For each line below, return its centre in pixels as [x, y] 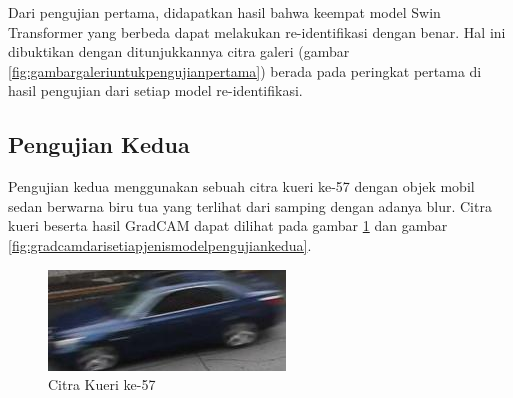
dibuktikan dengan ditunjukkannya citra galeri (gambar [179, 51]
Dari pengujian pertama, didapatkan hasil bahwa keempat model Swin [224, 12]
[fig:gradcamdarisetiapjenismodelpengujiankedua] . [160, 244]
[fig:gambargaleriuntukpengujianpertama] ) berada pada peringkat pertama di [245, 70]
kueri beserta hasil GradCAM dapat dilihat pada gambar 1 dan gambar [228, 225]
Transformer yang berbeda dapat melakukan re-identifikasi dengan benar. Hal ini [257, 31]
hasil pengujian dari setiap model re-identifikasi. [155, 90]
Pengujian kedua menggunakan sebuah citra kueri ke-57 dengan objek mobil [241, 186]
